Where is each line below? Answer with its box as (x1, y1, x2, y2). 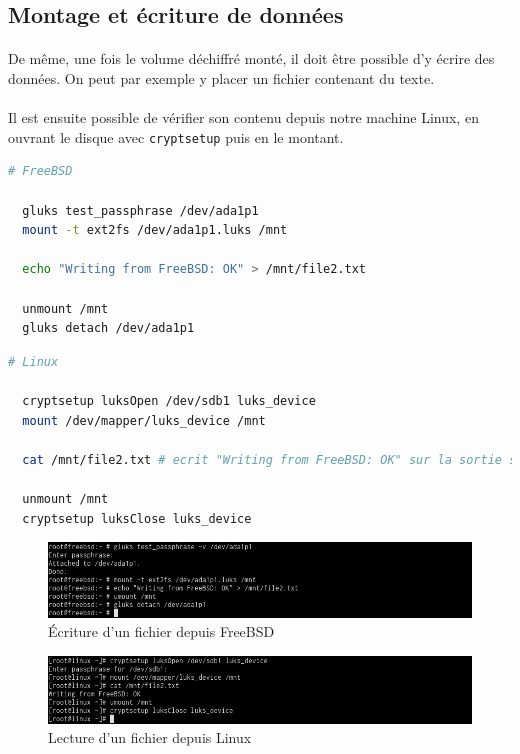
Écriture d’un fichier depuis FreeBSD (48, 621, 275, 642)
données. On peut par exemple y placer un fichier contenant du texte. (8, 67, 435, 88)
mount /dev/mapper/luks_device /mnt (22, 413, 266, 428)
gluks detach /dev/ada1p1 (22, 321, 195, 336)
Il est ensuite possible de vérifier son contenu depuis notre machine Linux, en (8, 107, 479, 128)
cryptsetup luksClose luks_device (22, 511, 252, 526)
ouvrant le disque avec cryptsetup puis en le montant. (8, 126, 344, 147)
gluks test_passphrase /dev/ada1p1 (22, 203, 259, 218)
